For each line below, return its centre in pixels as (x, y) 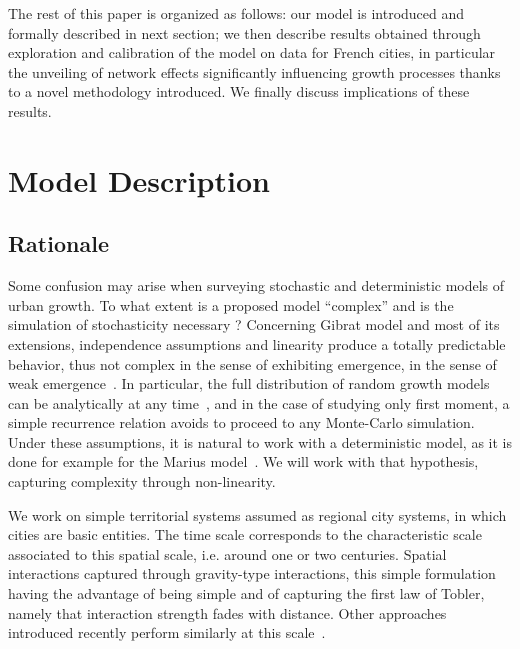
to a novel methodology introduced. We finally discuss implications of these (239, 91)
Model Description (139, 179)
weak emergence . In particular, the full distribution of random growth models (249, 383)
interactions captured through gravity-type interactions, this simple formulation (252, 573)
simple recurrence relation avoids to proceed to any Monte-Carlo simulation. (241, 422)
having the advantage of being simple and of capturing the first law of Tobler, (246, 593)
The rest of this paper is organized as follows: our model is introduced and (236, 13)
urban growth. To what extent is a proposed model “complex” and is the (231, 304)
